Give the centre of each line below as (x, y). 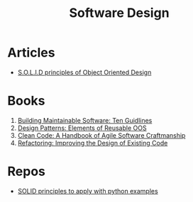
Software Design (119, 13)
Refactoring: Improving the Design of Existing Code (93, 143)
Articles (31, 53)
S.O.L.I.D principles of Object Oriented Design (84, 72)
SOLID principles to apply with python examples (88, 191)
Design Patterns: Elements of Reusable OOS (82, 128)
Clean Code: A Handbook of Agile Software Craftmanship (101, 135)
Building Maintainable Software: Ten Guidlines (85, 120)
